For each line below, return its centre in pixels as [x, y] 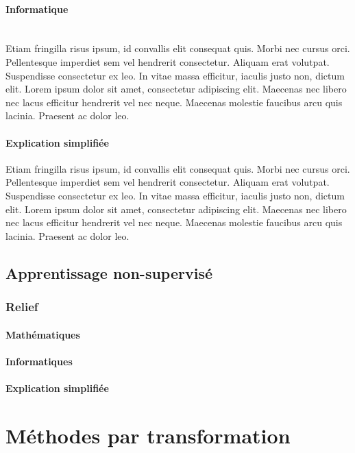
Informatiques [39, 361]
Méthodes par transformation [148, 435]
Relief [22, 307]
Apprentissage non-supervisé [109, 272]
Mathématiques [43, 334]
